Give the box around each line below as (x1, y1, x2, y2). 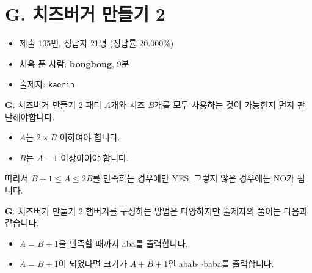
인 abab (168, 257, 197, 270)
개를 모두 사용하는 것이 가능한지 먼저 (154, 98, 295, 111)
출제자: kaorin (19, 78, 74, 90)
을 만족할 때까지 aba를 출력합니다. (58, 236, 188, 249)
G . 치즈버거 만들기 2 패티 (5, 98, 102, 111)
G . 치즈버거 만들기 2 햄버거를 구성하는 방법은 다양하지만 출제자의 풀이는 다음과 (5, 204, 308, 217)
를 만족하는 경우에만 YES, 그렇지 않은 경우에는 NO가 (92, 172, 294, 184)
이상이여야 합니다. (60, 151, 129, 164)
